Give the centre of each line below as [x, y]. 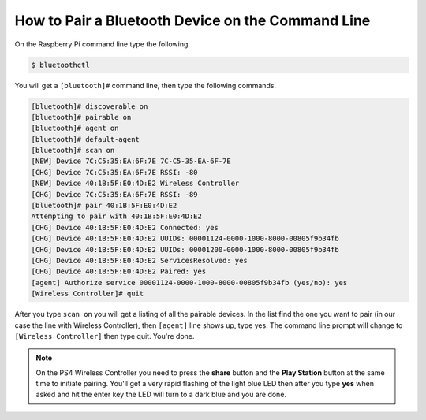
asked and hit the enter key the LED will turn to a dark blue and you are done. [161, 395]
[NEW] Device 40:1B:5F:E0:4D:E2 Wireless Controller [135, 184]
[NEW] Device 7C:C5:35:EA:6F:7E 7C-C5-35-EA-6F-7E [131, 161]
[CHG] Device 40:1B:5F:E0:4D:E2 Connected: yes [125, 227]
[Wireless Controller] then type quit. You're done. [105, 336]
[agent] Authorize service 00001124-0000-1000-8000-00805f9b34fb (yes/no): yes [189, 282]
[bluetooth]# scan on [73, 151]
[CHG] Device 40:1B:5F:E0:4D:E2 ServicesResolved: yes [139, 260]
